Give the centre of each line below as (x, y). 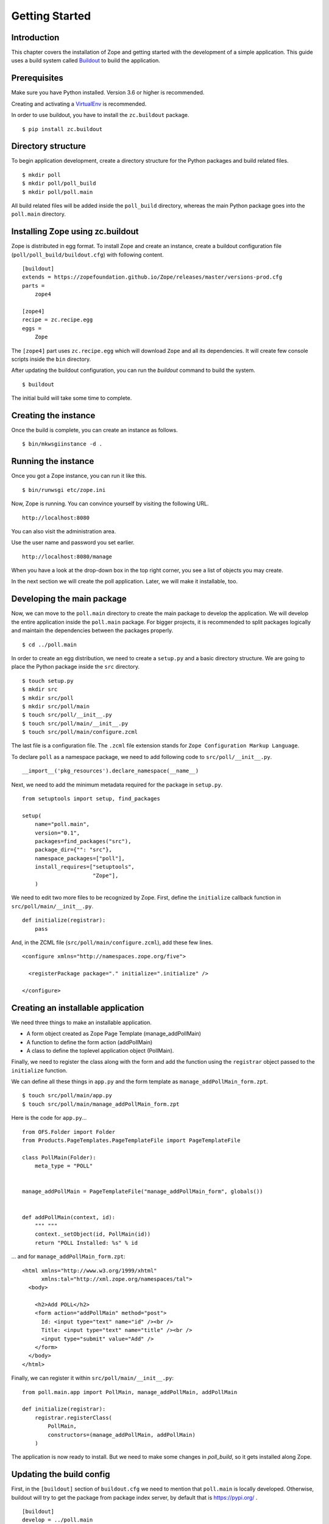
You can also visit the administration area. (64, 531)
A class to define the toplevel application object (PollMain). (100, 1050)
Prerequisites (37, 78)
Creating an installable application (78, 1008)
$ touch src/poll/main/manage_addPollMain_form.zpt (101, 1104)
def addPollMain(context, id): (69, 1217)
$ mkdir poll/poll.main (58, 192)
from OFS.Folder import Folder (69, 1132)
